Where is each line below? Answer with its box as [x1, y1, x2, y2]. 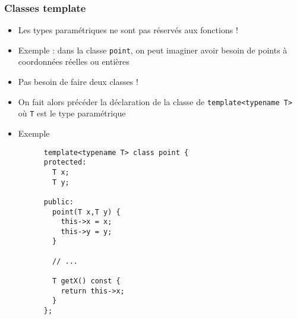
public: [43, 197, 74, 206]
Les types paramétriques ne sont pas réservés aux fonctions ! [18, 24, 238, 36]
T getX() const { [52, 277, 121, 286]
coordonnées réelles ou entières [18, 55, 129, 68]
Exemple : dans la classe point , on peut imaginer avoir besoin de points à [18, 43, 287, 56]
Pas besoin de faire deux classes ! [18, 75, 138, 88]
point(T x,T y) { [52, 207, 121, 216]
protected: [43, 158, 87, 167]
